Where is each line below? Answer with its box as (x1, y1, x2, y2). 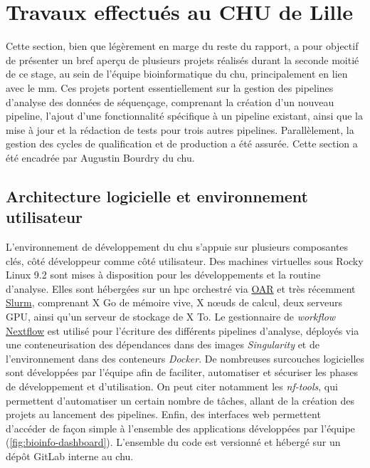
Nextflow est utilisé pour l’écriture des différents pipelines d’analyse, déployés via (6, 323, 359, 338)
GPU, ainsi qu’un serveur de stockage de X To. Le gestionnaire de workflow (6, 309, 336, 324)
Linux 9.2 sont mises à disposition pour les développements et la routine (6, 267, 321, 282)
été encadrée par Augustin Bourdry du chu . (6, 150, 195, 165)
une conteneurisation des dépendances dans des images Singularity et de (6, 337, 319, 352)
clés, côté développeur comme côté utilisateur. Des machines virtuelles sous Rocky (6, 253, 364, 268)
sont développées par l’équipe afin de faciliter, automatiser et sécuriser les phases (6, 365, 359, 380)
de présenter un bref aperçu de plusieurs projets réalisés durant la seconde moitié (6, 52, 359, 67)
